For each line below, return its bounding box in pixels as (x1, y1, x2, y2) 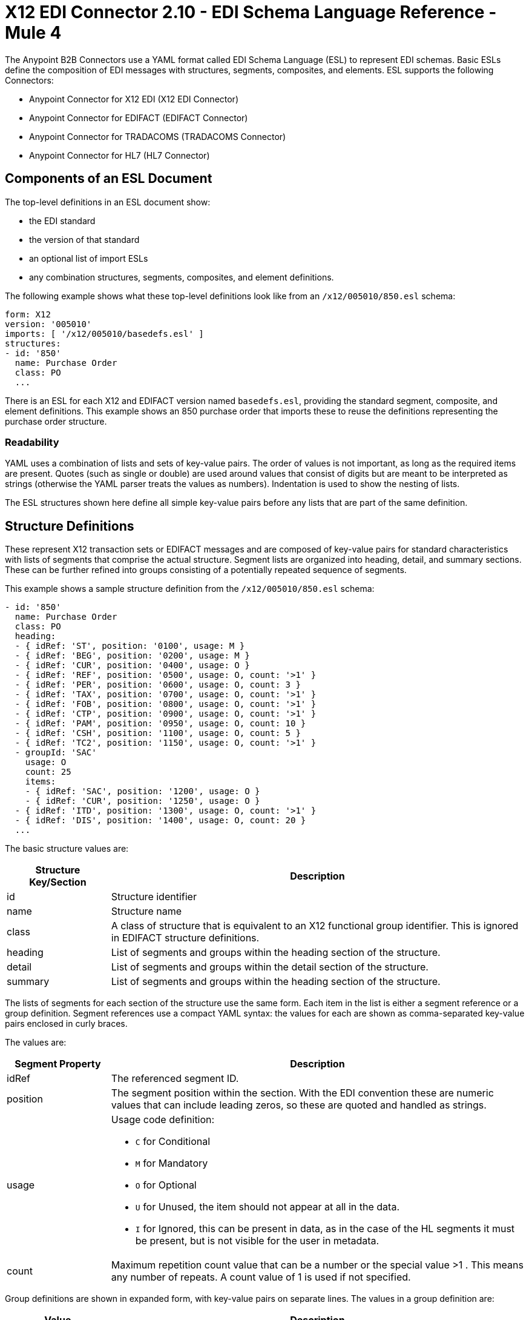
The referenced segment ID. (111, 1072, 239, 1085)
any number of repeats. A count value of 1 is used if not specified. (111, 1271, 411, 1284)
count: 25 (25, 767, 71, 777)
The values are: (5, 1037, 67, 1048)
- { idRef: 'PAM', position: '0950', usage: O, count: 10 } (15, 718, 306, 729)
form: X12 (5, 309, 51, 319)
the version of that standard (29, 234, 140, 245)
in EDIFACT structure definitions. (111, 932, 260, 944)
